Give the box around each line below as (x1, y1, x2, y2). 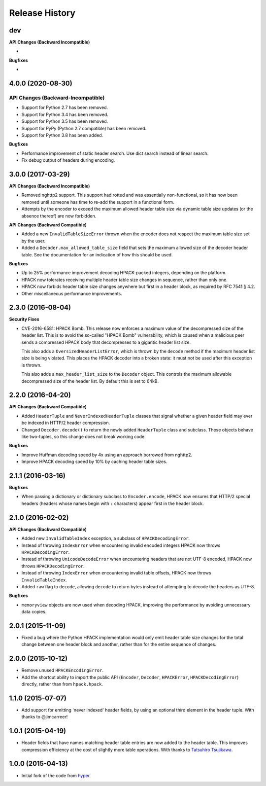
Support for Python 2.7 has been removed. (21, 105, 108, 110)
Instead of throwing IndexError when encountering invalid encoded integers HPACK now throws (21, 542, 221, 548)
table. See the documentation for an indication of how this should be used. (21, 251, 173, 257)
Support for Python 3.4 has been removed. (21, 111, 108, 117)
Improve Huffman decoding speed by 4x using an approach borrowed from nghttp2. (21, 452, 193, 458)
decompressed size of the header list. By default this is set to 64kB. (21, 378, 159, 384)
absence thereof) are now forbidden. (21, 213, 97, 219)
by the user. (21, 238, 46, 244)
